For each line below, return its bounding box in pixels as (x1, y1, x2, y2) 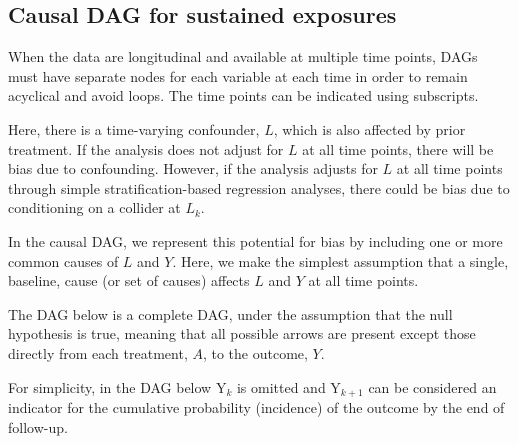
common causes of (8, 250, 119, 271)
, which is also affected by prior (273, 118, 466, 139)
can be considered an (368, 376, 497, 397)
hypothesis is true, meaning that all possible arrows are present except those (8, 323, 476, 344)
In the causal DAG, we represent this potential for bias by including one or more (8, 230, 503, 251)
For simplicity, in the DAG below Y (8, 376, 227, 397)
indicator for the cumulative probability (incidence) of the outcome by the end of (8, 396, 505, 417)
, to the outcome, (202, 342, 308, 363)
